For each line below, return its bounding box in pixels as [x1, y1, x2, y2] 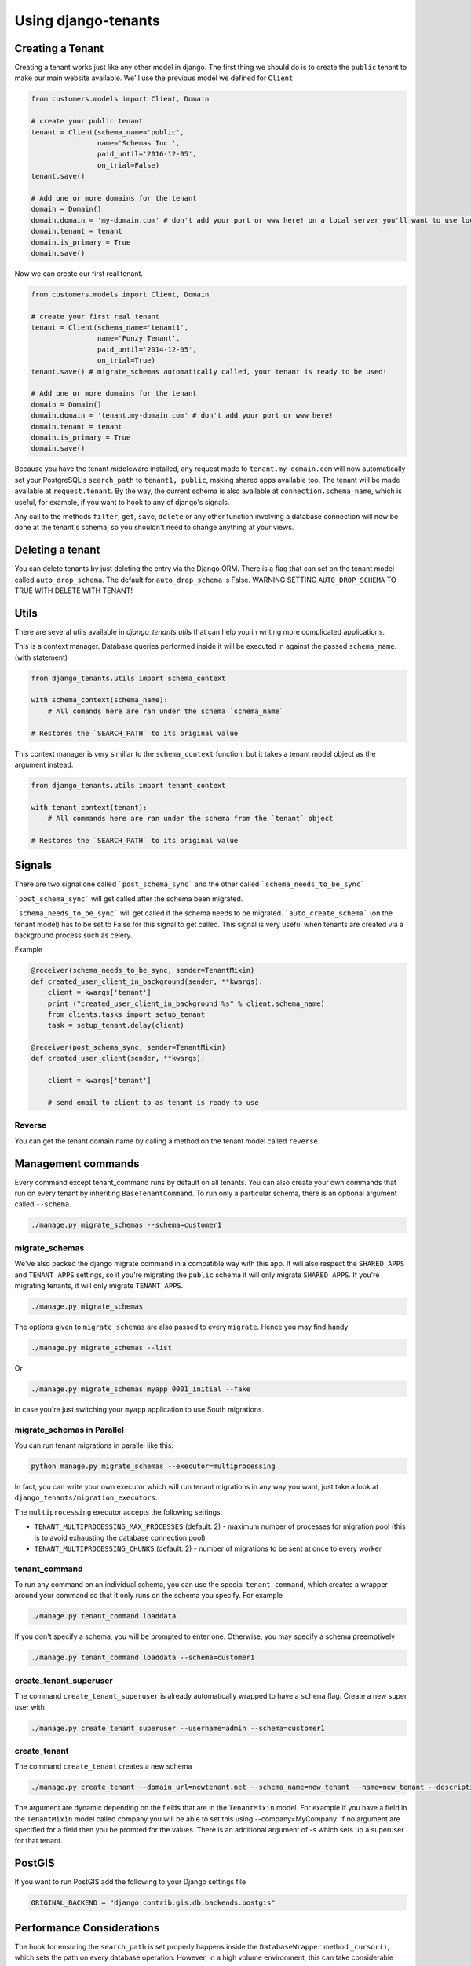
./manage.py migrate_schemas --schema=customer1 [31, 1220, 222, 1230]
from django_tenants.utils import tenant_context [31, 781, 226, 790]
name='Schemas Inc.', [97, 138, 181, 147]
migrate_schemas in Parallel [14, 1424, 125, 1435]
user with [14, 1703, 45, 1712]
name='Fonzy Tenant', [97, 334, 181, 343]
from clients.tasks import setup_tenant [47, 1010, 206, 1018]
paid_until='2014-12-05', [97, 344, 197, 354]
